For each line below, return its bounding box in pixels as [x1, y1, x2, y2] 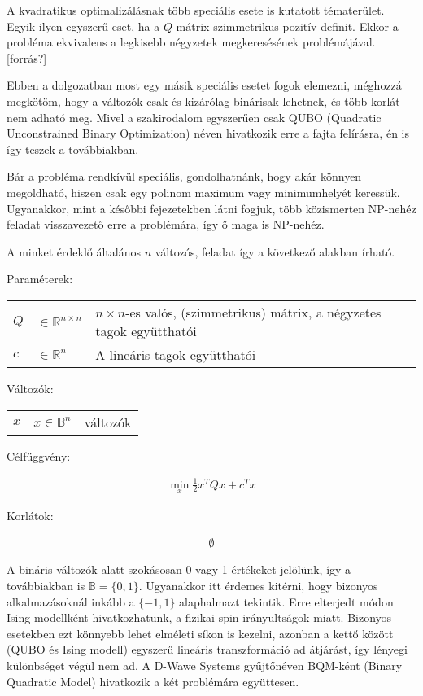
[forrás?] [7, 49, 47, 66]
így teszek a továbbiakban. [7, 140, 139, 157]
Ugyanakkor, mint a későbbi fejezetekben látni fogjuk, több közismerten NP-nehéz [7, 199, 416, 217]
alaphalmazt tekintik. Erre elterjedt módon [179, 593, 394, 610]
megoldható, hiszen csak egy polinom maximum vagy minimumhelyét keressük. [7, 183, 400, 200]
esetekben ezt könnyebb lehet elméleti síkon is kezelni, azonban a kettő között [7, 624, 394, 641]
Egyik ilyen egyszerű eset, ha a [7, 17, 160, 34]
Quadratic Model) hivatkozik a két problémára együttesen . [7, 672, 299, 689]
